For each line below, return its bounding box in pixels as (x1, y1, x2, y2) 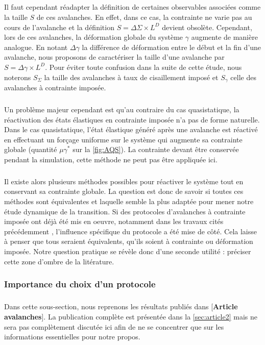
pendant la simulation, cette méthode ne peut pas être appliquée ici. (4, 154, 218, 164)
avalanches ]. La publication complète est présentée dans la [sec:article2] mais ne (4, 311, 258, 322)
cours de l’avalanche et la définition (4, 21, 114, 32)
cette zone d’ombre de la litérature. (4, 256, 114, 266)
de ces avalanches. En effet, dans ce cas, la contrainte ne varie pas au (36, 11, 252, 22)
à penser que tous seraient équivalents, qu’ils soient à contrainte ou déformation (4, 236, 253, 247)
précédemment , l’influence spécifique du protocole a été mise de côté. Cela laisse (4, 226, 257, 236)
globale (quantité (4, 144, 57, 155)
